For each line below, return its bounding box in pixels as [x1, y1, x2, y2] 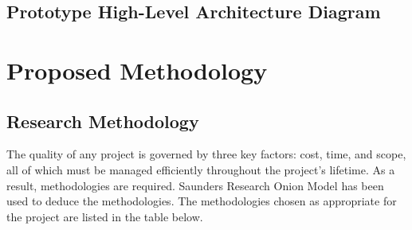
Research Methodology [6, 108, 199, 133]
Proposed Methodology [6, 53, 268, 86]
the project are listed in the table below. [6, 208, 203, 224]
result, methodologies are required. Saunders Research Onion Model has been [6, 177, 384, 193]
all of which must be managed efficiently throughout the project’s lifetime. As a [6, 161, 395, 177]
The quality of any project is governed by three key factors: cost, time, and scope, [6, 146, 406, 162]
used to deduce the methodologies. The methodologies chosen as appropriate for [6, 193, 397, 209]
